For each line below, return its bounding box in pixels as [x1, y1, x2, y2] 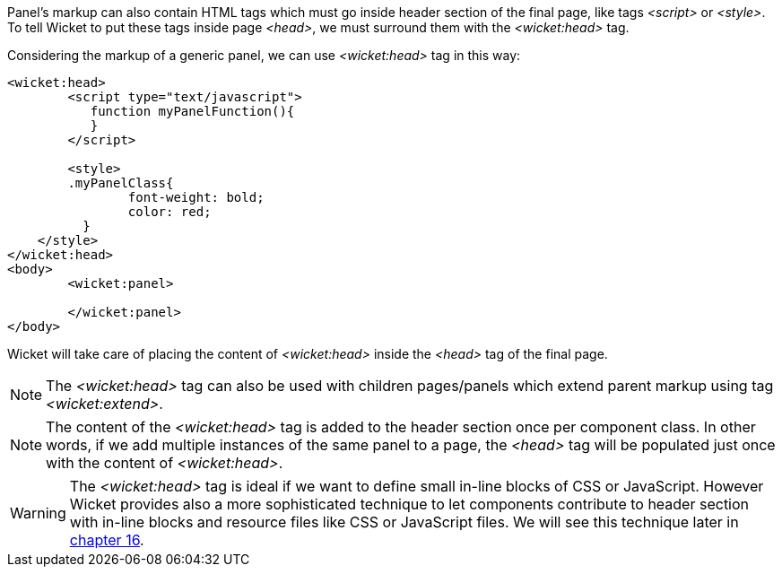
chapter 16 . [69, 531, 144, 549]
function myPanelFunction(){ [90, 104, 295, 118]
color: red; [127, 204, 212, 219]
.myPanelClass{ [67, 176, 174, 190]
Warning [10, 504, 66, 522]
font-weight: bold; [127, 190, 265, 204]
